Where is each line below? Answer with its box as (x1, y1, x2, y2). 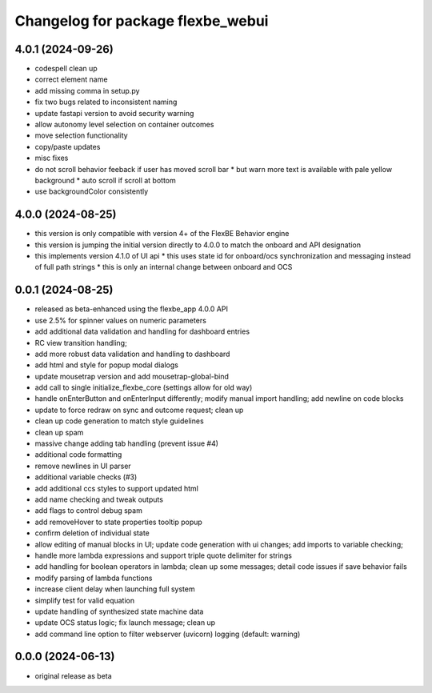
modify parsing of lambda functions (34, 573, 153, 583)
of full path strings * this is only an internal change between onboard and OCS (34, 262, 293, 272)
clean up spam (34, 427, 84, 437)
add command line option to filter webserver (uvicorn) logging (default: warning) (34, 629, 301, 639)
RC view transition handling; (34, 338, 127, 347)
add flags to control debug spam (34, 506, 143, 515)
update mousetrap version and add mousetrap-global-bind (34, 371, 230, 381)
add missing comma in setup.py (34, 86, 140, 95)
